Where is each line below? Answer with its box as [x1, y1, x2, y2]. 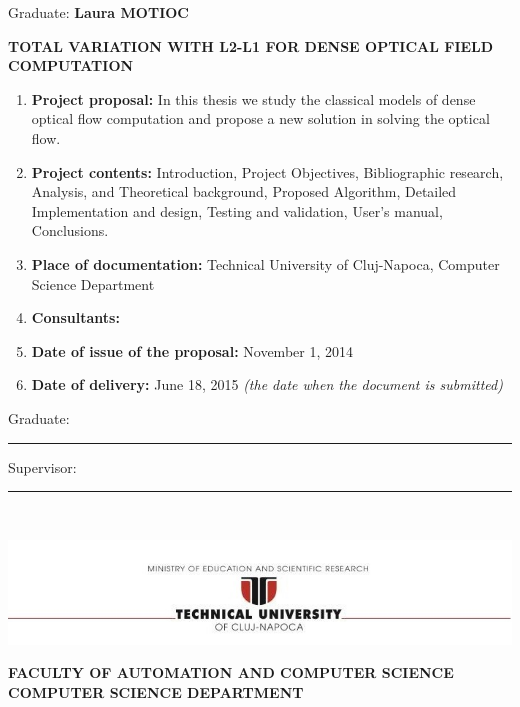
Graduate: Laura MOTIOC [8, 2, 189, 22]
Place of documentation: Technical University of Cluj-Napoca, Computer [31, 253, 500, 274]
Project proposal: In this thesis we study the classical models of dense [31, 88, 476, 109]
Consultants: [31, 307, 120, 328]
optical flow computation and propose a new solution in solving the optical [31, 108, 490, 129]
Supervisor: [8, 456, 77, 477]
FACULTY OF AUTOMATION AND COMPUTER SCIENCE [8, 662, 454, 683]
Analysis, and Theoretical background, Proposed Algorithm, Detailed [31, 181, 457, 202]
